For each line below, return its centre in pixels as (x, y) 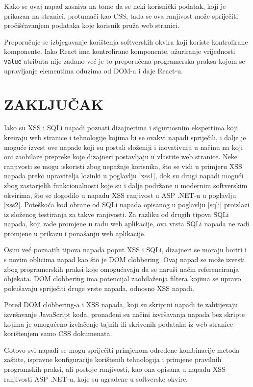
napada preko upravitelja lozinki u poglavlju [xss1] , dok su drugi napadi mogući (124, 176)
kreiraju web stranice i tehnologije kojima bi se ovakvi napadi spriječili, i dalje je (125, 137)
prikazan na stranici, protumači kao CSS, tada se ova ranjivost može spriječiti (121, 15)
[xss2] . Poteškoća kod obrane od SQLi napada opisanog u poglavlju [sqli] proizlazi (127, 205)
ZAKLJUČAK (54, 104)
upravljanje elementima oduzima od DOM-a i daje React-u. (93, 70)
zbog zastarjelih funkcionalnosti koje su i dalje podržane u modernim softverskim (126, 185)
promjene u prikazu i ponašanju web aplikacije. (75, 233)
